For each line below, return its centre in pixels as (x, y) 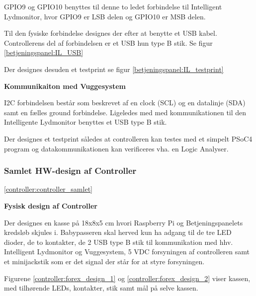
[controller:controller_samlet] (48, 189)
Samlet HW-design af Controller (70, 171)
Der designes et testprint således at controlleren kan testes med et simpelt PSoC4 (128, 138)
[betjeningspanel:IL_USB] (44, 52)
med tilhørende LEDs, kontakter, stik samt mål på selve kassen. (101, 288)
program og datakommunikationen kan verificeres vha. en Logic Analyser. (116, 148)
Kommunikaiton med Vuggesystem (65, 86)
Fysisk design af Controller (51, 205)
